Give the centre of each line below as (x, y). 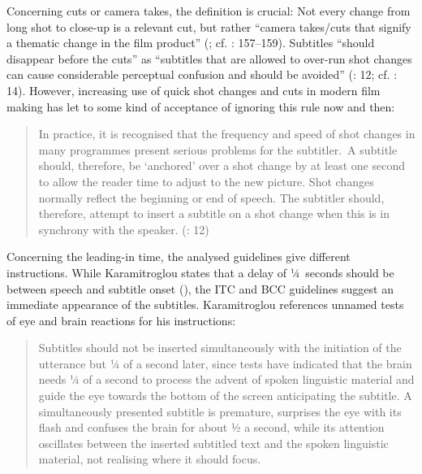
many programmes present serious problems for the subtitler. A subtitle (218, 149)
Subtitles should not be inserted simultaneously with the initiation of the (220, 348)
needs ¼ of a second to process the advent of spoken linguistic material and (226, 379)
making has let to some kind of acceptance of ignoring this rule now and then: (201, 106)
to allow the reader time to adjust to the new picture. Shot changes (206, 181)
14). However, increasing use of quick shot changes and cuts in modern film (194, 90)
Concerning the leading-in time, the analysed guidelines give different (179, 257)
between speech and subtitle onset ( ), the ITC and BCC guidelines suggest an (200, 288)
